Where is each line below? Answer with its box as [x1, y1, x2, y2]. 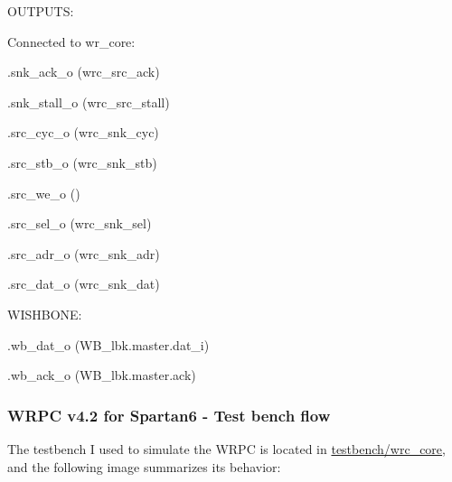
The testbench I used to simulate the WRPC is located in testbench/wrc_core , [7, 439, 446, 458]
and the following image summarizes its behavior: [7, 457, 281, 476]
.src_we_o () [7, 183, 80, 202]
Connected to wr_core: [7, 32, 136, 51]
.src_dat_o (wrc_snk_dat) [7, 274, 160, 293]
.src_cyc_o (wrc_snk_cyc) [7, 123, 159, 142]
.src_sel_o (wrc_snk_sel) [7, 214, 152, 233]
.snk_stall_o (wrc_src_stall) [7, 92, 170, 111]
